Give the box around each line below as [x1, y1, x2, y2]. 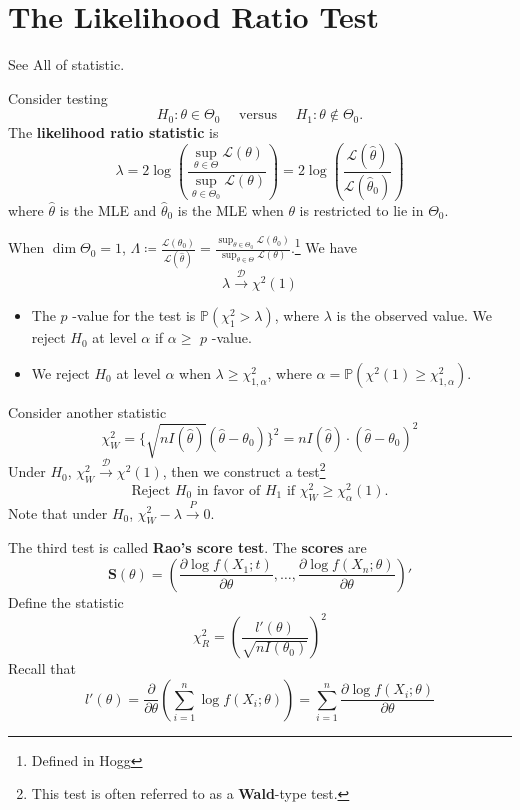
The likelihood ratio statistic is [8, 122, 219, 143]
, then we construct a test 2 [162, 458, 326, 482]
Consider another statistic [8, 401, 167, 422]
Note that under [8, 502, 108, 523]
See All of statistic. [8, 54, 125, 75]
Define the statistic [8, 591, 124, 612]
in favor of [196, 483, 261, 498]
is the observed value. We [336, 305, 492, 326]
